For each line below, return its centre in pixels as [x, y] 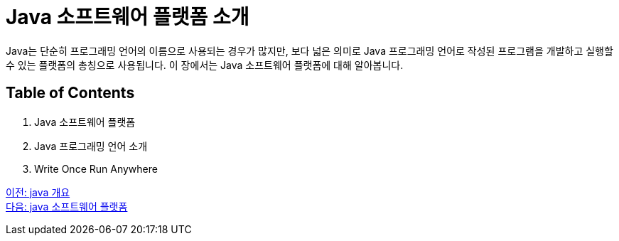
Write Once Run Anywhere [96, 168]
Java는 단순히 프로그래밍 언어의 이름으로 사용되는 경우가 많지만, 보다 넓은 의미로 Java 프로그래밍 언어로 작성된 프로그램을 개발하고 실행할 [309, 50]
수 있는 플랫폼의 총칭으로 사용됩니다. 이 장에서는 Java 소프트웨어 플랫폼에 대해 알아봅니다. [205, 65]
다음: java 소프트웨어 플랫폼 [67, 206]
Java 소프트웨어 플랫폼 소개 [128, 17]
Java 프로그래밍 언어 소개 [91, 146]
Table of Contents [70, 93]
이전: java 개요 [38, 192]
